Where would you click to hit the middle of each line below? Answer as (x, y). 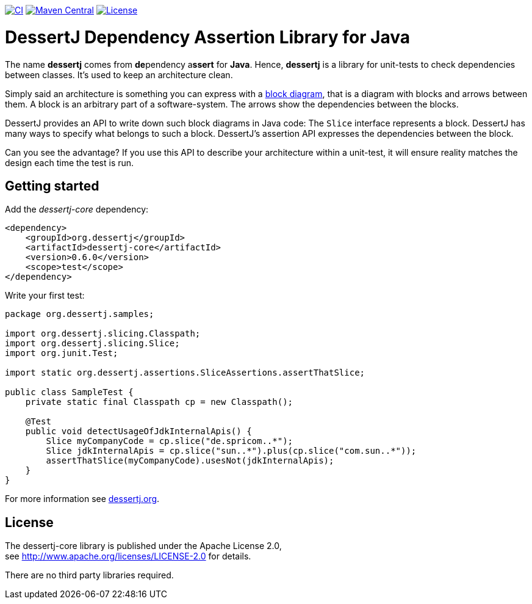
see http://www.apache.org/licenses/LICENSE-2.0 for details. (128, 556)
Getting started (52, 186)
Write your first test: (45, 296)
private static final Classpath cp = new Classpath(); (159, 402)
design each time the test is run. (70, 162)
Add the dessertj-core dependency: (77, 209)
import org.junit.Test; (62, 353)
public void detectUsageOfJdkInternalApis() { (138, 431)
